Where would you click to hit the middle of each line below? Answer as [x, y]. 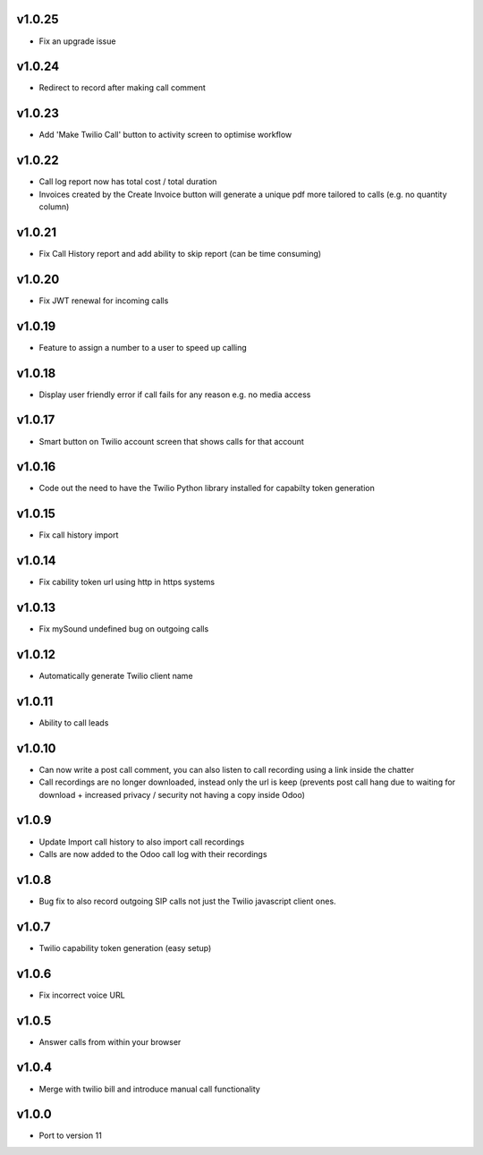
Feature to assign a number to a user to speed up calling [143, 347]
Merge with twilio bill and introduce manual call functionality [150, 1089]
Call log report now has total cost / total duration [128, 182]
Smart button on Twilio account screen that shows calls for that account [171, 441]
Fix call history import [79, 535]
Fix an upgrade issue [77, 41]
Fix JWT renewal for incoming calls [104, 301]
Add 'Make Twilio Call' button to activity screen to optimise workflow [165, 135]
